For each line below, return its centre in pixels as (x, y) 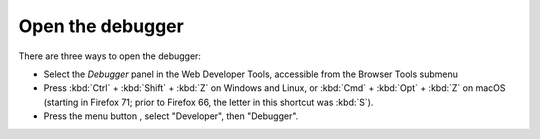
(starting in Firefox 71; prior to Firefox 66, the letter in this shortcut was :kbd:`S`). (208, 102)
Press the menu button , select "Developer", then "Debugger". (171, 116)
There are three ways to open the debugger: (110, 56)
